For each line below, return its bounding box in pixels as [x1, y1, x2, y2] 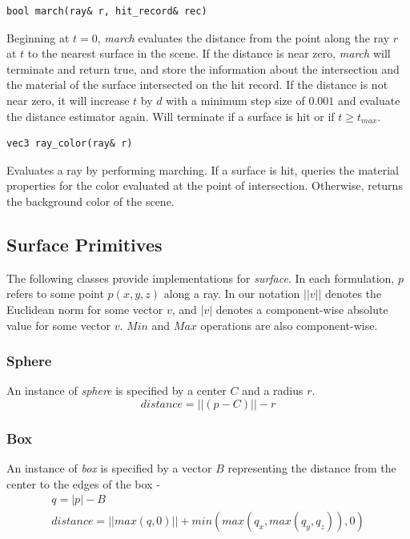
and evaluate [337, 91, 400, 108]
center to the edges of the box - [6, 475, 160, 492]
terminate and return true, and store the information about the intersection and [6, 60, 400, 77]
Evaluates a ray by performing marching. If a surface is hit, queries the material [6, 161, 399, 178]
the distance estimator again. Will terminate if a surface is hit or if [6, 107, 335, 124]
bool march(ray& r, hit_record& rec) [6, 6, 207, 17]
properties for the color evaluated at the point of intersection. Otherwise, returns [6, 177, 403, 194]
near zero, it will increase [6, 91, 130, 108]
